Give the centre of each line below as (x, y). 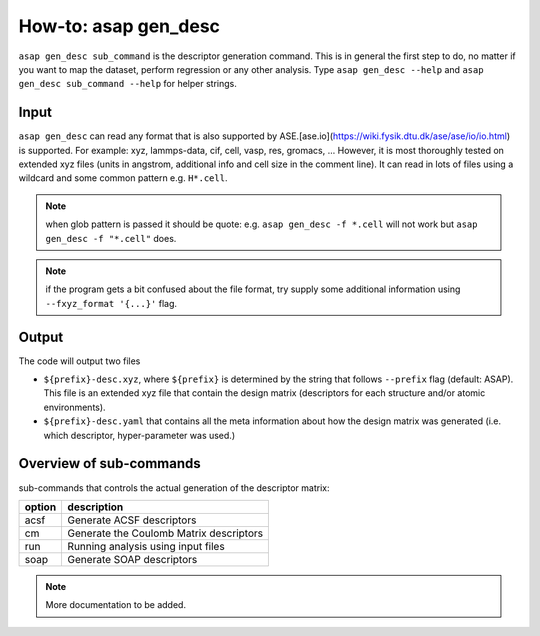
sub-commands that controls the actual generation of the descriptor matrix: (174, 487)
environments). (74, 407)
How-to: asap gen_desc (119, 26)
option (40, 507)
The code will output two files (79, 361)
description (95, 507)
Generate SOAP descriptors (132, 559)
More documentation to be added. (116, 605)
